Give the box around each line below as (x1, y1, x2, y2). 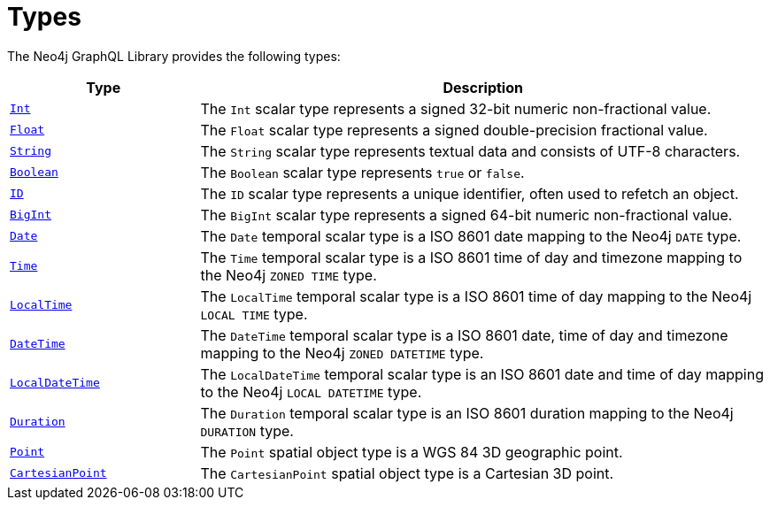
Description (443, 78, 523, 96)
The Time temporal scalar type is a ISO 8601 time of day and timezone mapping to (200, 248, 743, 266)
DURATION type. (200, 421, 294, 440)
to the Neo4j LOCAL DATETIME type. (200, 382, 422, 401)
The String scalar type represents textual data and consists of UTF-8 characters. (200, 142, 741, 160)
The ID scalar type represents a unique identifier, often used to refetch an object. (200, 184, 739, 203)
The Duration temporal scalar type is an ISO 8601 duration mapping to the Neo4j (200, 403, 734, 422)
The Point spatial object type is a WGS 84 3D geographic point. (200, 442, 623, 461)
